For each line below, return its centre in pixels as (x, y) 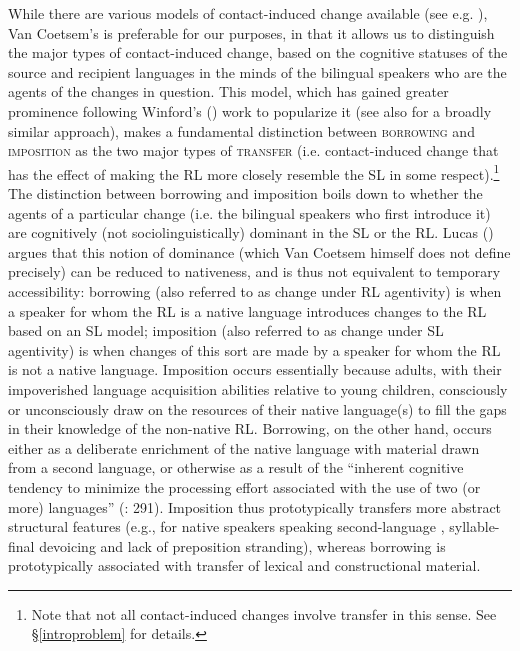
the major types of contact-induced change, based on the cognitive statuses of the (258, 52)
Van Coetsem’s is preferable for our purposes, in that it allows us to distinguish (251, 32)
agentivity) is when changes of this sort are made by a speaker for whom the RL (254, 349)
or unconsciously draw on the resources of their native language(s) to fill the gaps (257, 408)
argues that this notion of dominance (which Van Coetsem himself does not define (259, 251)
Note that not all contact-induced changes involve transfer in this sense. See (264, 613)
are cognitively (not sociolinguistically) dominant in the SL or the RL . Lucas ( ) (251, 232)
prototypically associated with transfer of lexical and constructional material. (244, 565)
